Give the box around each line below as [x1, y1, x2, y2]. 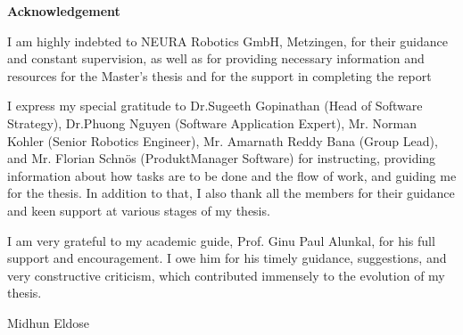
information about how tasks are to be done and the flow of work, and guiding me [7, 166, 457, 184]
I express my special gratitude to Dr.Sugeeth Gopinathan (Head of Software [7, 96, 423, 115]
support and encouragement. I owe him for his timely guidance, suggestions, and [7, 249, 447, 267]
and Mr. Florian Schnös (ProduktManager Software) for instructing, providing [7, 149, 436, 167]
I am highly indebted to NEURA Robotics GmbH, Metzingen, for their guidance [7, 31, 448, 50]
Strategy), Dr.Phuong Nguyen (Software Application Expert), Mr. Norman [7, 113, 418, 132]
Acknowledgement [7, 2, 120, 20]
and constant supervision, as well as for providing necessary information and [7, 49, 425, 68]
